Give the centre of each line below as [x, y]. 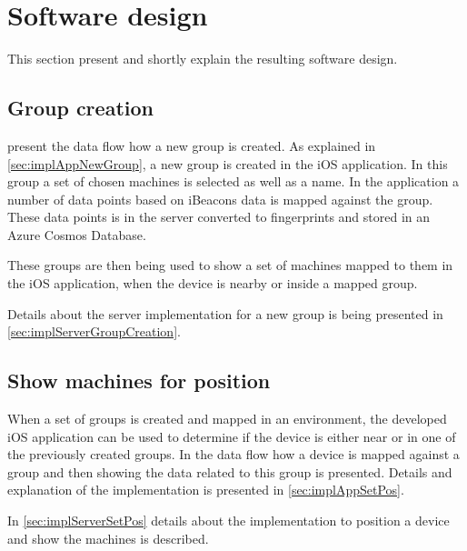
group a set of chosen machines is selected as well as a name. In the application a [233, 181]
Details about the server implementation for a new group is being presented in [225, 313]
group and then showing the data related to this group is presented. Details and [230, 471]
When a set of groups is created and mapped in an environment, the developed [227, 419]
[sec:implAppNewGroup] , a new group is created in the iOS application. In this [228, 163]
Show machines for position [139, 381]
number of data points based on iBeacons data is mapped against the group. [220, 199]
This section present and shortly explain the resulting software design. [203, 59]
